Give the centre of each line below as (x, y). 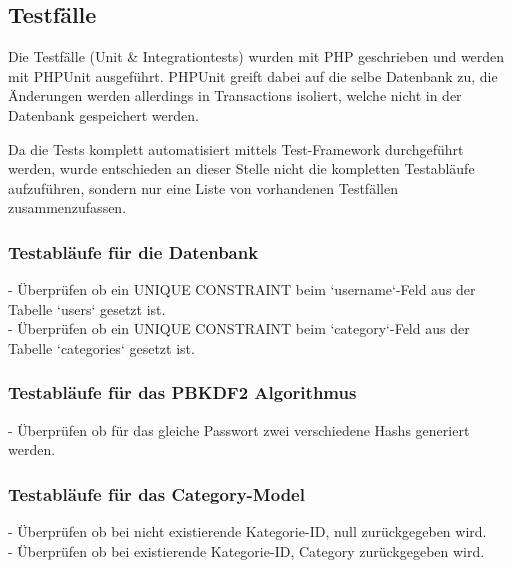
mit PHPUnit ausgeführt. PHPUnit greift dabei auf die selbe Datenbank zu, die (253, 75)
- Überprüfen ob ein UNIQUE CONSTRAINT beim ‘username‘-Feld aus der (242, 289)
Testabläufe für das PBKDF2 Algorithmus (182, 392)
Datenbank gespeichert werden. (103, 114)
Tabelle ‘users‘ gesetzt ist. (87, 308)
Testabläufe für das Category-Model (156, 493)
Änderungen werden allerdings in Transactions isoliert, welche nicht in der (235, 95)
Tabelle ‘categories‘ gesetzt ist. (101, 347)
